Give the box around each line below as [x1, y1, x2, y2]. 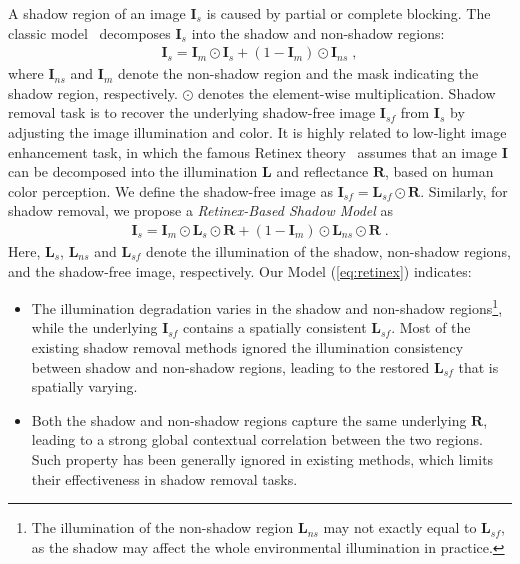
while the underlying [31, 317, 158, 338]
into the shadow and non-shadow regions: [191, 22, 445, 43]
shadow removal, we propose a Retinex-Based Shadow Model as [8, 200, 394, 221]
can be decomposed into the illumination [8, 161, 258, 182]
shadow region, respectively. [8, 82, 178, 103]
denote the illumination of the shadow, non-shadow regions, [146, 241, 511, 261]
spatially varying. [31, 376, 138, 397]
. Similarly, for [420, 180, 508, 201]
